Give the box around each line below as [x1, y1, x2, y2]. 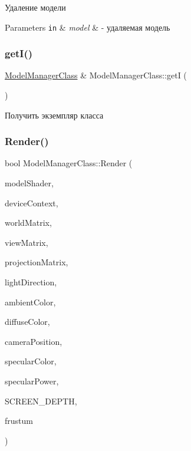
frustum [5, 414, 33, 427]
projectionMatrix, [5, 256, 68, 268]
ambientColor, [5, 295, 56, 308]
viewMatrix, [5, 236, 48, 248]
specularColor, [5, 355, 57, 367]
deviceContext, [5, 196, 58, 209]
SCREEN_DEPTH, [5, 394, 77, 407]
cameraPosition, [5, 335, 62, 347]
